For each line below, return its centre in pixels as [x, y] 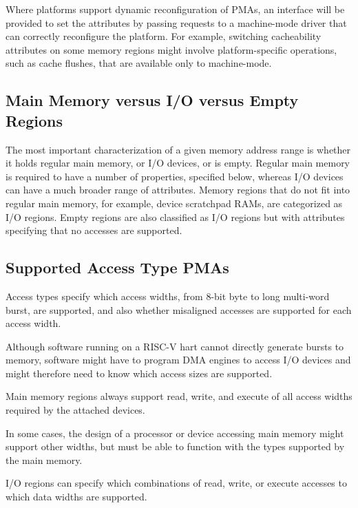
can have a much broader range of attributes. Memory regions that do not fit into [178, 190]
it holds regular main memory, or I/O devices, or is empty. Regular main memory [178, 163]
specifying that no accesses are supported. [94, 230]
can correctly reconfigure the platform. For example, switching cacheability [164, 36]
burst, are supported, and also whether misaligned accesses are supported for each [179, 309]
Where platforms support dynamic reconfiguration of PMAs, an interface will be [175, 9]
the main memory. [44, 459]
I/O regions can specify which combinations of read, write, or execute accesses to [176, 483]
